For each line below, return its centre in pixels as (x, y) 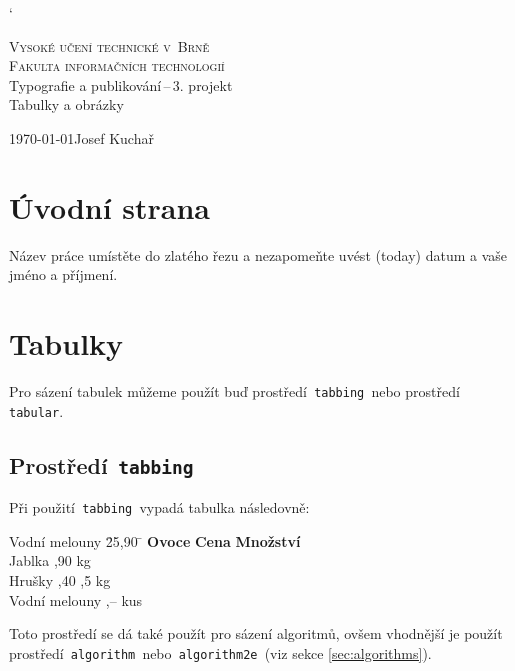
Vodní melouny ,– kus (76, 599)
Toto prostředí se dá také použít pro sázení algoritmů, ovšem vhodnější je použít (256, 633)
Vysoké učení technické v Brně (109, 45)
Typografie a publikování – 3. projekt (121, 84)
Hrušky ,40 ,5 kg (60, 579)
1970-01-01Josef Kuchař (81, 137)
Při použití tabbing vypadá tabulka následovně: (159, 507)
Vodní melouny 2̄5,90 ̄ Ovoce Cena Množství (155, 540)
